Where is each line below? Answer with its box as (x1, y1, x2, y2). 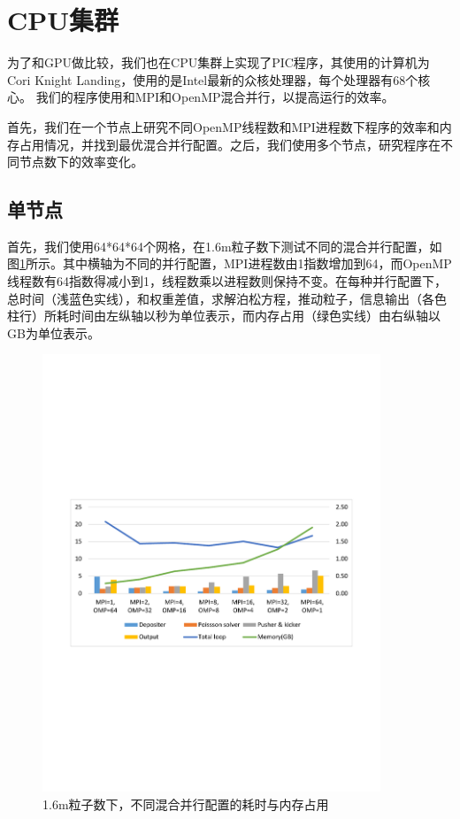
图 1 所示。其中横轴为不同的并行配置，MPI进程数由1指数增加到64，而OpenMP (7, 254, 452, 273)
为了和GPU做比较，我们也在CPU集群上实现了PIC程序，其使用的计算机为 (7, 53, 430, 72)
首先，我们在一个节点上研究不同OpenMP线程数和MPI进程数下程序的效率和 (7, 117, 440, 135)
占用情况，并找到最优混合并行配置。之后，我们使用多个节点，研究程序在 (19, 135, 441, 153)
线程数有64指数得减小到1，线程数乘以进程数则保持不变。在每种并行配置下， (7, 272, 447, 290)
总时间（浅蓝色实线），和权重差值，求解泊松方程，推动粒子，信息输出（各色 (7, 289, 447, 307)
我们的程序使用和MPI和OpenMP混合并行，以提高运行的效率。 (35, 88, 395, 106)
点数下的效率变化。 (31, 152, 143, 171)
